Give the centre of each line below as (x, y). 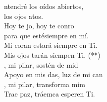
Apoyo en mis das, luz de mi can (53, 74)
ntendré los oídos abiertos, (44, 6)
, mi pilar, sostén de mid (41, 64)
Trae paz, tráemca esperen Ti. (50, 94)
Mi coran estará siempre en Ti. (51, 45)
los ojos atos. (24, 16)
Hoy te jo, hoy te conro (39, 26)
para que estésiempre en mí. (46, 35)
